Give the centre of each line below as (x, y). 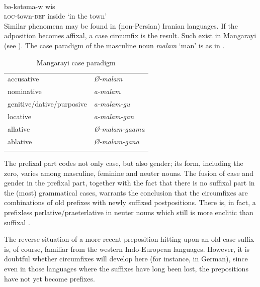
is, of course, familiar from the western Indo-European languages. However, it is (127, 249)
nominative (25, 91)
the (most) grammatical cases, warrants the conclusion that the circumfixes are (126, 192)
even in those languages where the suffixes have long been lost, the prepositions (126, 268)
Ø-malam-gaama (119, 128)
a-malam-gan (114, 116)
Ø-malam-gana (116, 141)
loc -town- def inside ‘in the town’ (56, 16)
